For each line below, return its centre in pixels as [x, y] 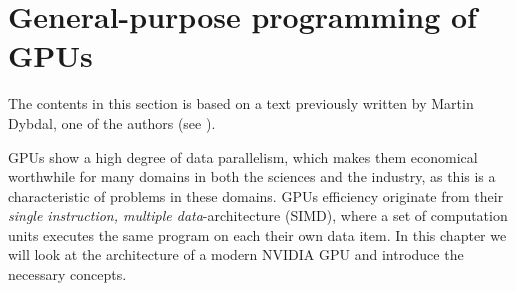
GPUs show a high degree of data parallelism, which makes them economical [243, 156]
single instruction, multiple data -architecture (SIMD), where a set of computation [258, 215]
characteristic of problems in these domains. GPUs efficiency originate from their [256, 195]
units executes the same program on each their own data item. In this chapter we [257, 234]
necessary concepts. [67, 274]
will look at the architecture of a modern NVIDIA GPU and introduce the [236, 254]
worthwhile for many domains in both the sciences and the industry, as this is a [252, 176]
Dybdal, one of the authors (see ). [112, 122]
